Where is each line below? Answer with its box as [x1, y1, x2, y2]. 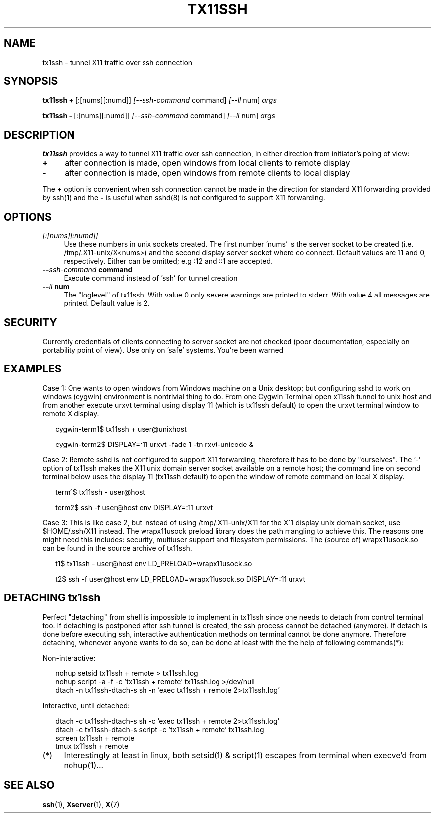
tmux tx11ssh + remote [55, 742, 129, 750]
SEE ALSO [4, 779, 55, 792]
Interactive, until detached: [42, 701, 130, 710]
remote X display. [42, 409, 99, 418]
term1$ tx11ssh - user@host [55, 487, 145, 496]
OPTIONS [4, 210, 52, 223]
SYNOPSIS [4, 75, 58, 88]
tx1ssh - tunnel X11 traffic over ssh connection [42, 58, 193, 67]
